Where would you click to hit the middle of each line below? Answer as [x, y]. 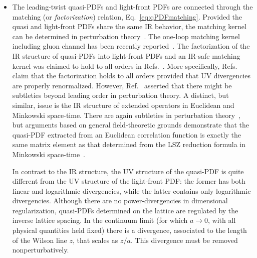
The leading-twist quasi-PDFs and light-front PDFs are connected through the [133, 7]
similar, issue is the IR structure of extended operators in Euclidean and [123, 105]
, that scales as [95, 240]
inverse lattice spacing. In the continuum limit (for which [100, 220]
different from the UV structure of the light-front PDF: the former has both [129, 181]
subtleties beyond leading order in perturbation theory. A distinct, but [120, 95]
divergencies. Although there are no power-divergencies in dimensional [120, 201]
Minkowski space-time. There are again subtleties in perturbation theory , [126, 115]
